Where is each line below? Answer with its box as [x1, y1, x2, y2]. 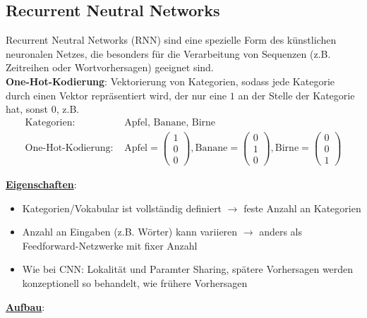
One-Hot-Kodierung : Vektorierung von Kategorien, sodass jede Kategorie [6, 73, 335, 88]
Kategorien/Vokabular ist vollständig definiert [22, 200, 222, 215]
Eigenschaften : [6, 176, 77, 191]
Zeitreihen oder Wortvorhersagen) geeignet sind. [6, 60, 214, 75]
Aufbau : [6, 299, 45, 314]
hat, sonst [6, 102, 49, 116]
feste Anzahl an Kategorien [243, 200, 361, 215]
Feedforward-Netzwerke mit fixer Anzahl [22, 238, 198, 252]
